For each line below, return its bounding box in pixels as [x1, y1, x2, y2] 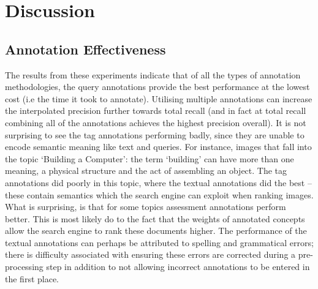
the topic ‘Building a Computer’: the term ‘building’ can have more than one [5, 152, 294, 165]
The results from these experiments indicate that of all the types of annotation [5, 68, 301, 81]
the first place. [5, 272, 59, 285]
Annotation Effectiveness [5, 39, 166, 58]
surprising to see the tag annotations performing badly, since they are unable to [5, 128, 305, 141]
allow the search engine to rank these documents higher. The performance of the [5, 224, 307, 237]
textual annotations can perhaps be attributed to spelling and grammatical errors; [5, 236, 314, 249]
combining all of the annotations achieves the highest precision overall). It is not [5, 116, 306, 129]
